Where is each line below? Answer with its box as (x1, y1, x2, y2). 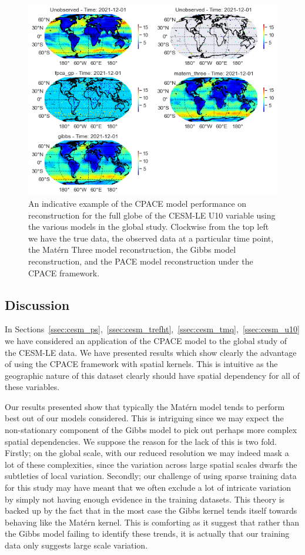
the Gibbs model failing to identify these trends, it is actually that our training (5, 527, 290, 540)
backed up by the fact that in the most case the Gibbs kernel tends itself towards (5, 504, 297, 517)
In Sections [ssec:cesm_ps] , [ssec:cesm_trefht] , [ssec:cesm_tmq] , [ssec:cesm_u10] (5, 323, 300, 335)
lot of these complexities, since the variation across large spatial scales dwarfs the (5, 458, 297, 470)
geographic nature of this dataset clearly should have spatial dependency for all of (5, 369, 300, 381)
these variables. (5, 381, 60, 393)
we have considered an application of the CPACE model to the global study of (5, 334, 287, 346)
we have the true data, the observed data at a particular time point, (28, 232, 274, 244)
